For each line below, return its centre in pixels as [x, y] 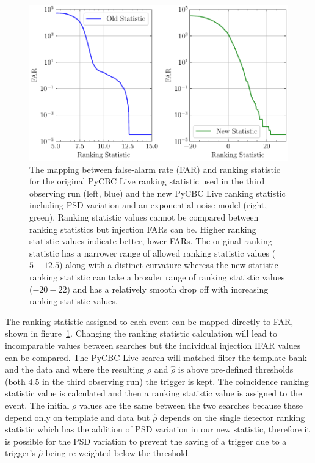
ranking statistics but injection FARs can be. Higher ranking [143, 229]
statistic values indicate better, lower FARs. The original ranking [151, 241]
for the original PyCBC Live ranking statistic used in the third [147, 181]
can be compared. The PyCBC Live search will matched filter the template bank [156, 357]
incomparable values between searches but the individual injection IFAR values [153, 345]
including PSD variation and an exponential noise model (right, [148, 205]
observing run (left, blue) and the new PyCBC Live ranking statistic [157, 193]
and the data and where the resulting [75, 369]
